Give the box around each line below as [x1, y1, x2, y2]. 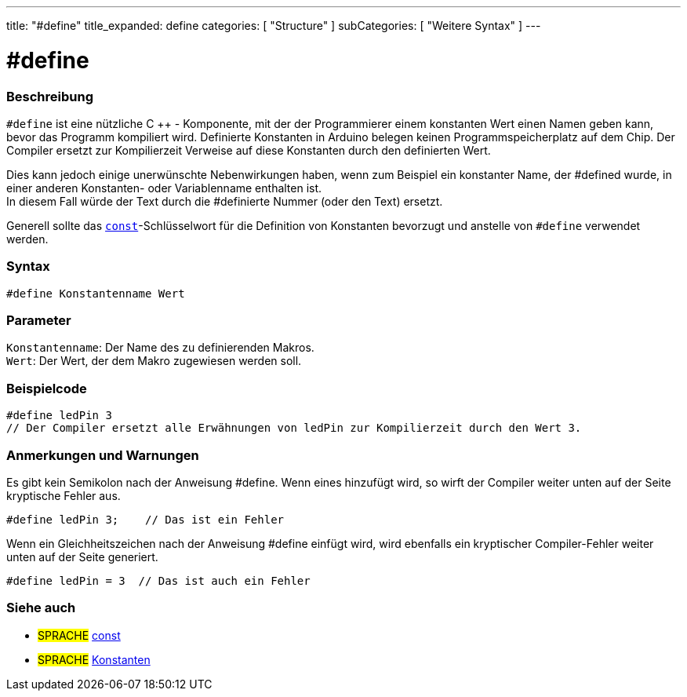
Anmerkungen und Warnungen [6, 447, 199, 463]
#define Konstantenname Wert [6, 286, 185, 300]
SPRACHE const [38, 628, 121, 642]
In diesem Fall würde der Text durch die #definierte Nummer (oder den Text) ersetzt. [6, 194, 443, 208]
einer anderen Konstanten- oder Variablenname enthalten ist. [6, 181, 322, 195]
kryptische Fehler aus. [6, 488, 121, 502]
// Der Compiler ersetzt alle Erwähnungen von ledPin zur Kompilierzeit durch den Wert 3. [6, 421, 582, 435]
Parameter [6, 312, 71, 328]
